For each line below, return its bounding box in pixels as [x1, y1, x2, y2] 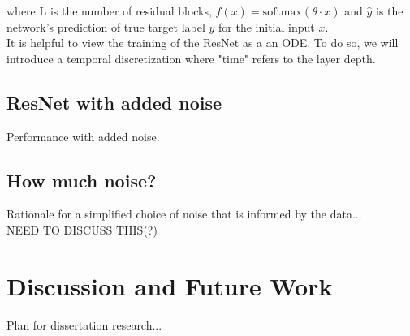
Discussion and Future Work [6, 269, 333, 302]
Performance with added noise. [6, 127, 160, 144]
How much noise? [6, 167, 157, 192]
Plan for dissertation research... [6, 316, 162, 333]
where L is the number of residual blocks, [6, 2, 212, 19]
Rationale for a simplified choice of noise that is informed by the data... [6, 205, 362, 222]
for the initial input [218, 18, 315, 35]
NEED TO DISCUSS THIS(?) [6, 221, 158, 238]
